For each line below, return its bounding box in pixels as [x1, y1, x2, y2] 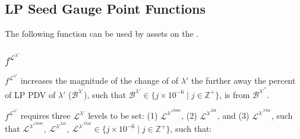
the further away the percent [191, 74, 296, 87]
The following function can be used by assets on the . [5, 27, 199, 40]
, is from [219, 88, 250, 100]
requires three [20, 109, 71, 122]
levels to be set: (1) [88, 109, 158, 122]
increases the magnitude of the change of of [20, 74, 179, 87]
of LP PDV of [5, 88, 56, 100]
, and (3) [217, 109, 250, 122]
